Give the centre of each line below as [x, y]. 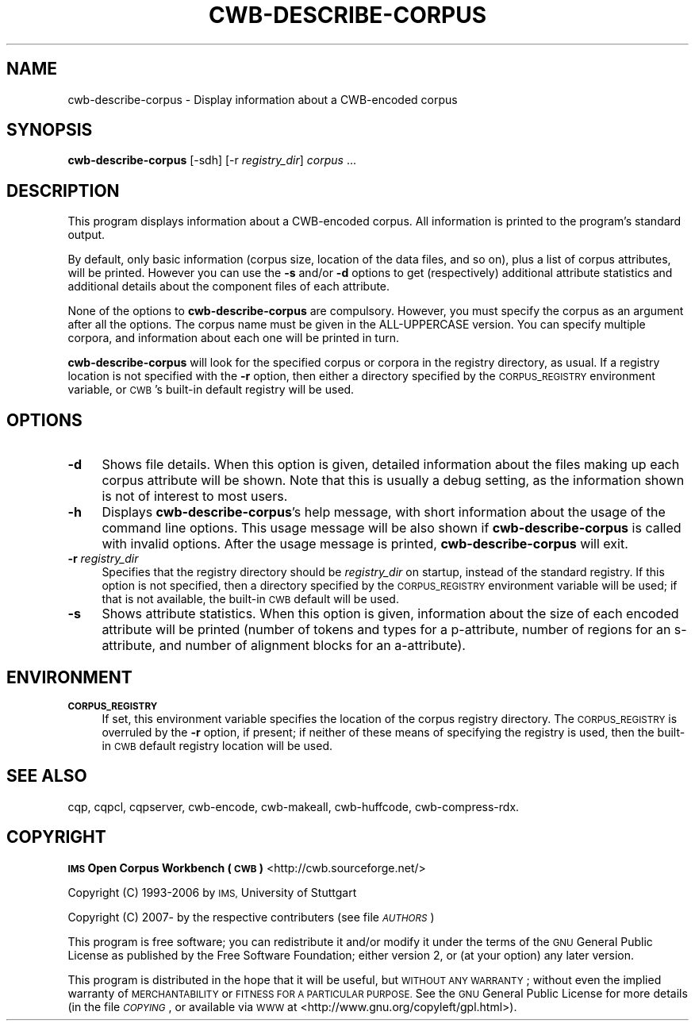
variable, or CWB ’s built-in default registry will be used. [211, 390]
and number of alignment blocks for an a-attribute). [312, 646]
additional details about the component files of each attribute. [229, 287]
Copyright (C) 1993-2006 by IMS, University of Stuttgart [212, 892]
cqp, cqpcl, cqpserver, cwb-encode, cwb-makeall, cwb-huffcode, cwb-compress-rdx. [294, 806]
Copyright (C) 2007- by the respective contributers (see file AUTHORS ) [251, 917]
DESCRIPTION [63, 190]
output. [86, 235]
